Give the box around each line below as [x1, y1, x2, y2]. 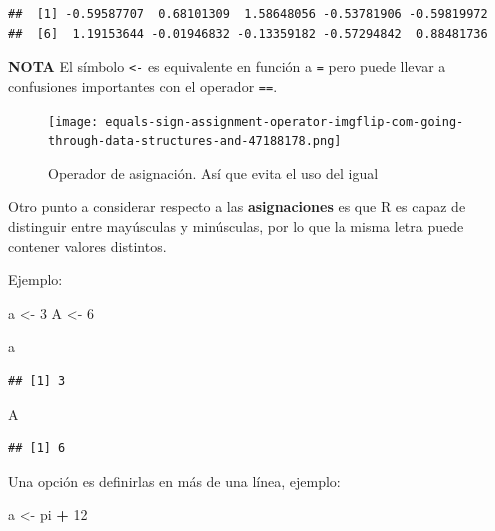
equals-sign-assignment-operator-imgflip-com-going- [105, 114, 464, 129]
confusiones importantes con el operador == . [8, 75, 278, 96]
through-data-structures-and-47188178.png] [48, 134, 342, 149]
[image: [48, 114, 99, 129]
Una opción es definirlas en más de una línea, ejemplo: [8, 470, 341, 491]
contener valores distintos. [8, 235, 167, 256]
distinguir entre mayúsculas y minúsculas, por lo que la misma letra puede [8, 216, 464, 236]
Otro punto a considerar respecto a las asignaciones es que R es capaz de [8, 196, 466, 217]
